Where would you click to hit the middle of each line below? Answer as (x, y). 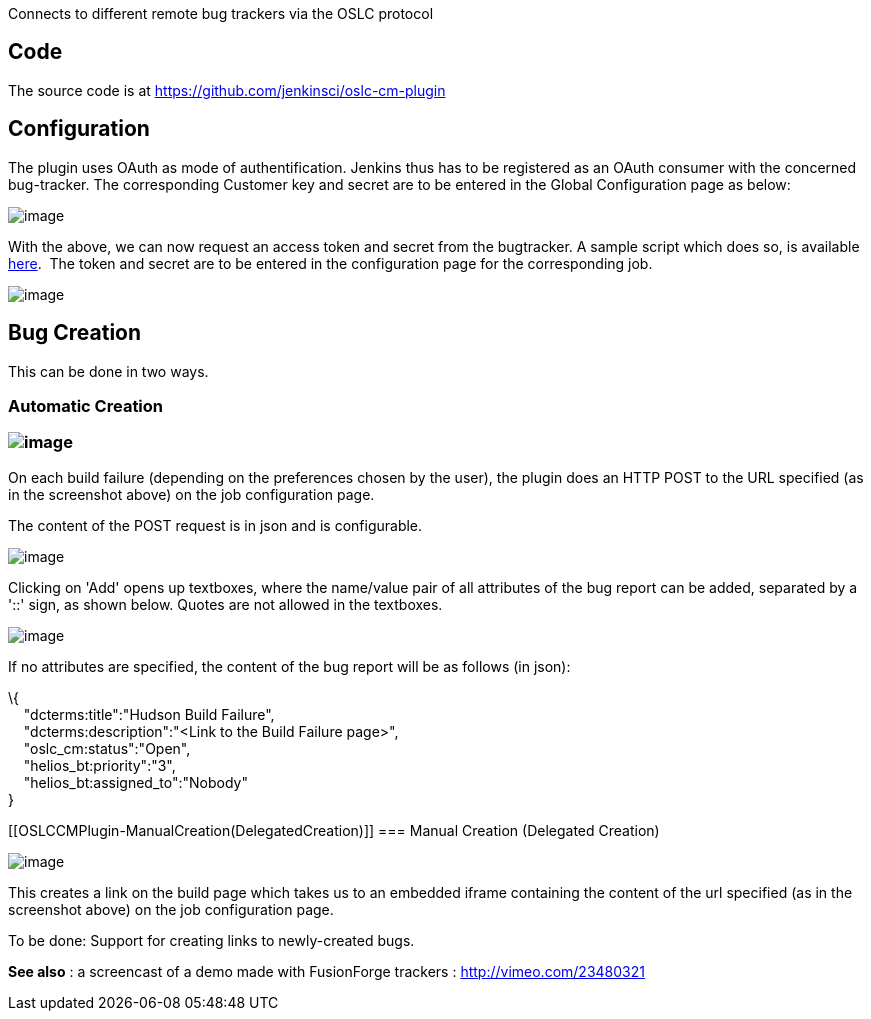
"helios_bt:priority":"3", (99, 765)
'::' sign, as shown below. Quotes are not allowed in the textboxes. (225, 604)
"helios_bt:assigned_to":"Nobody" (135, 782)
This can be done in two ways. (108, 371)
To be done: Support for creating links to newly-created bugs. (211, 940)
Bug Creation (75, 333)
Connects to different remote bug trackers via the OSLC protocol (221, 13)
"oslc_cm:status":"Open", (107, 748)
